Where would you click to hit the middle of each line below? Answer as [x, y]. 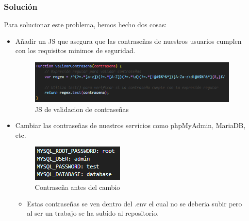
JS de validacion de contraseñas [82, 109]
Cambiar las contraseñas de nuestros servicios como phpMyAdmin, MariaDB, [130, 125]
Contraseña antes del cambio [77, 187]
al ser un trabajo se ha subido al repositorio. [93, 213]
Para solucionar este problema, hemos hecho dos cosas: [85, 25]
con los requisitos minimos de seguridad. [75, 50]
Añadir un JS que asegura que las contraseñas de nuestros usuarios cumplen [128, 41]
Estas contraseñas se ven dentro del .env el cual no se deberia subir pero [134, 203]
